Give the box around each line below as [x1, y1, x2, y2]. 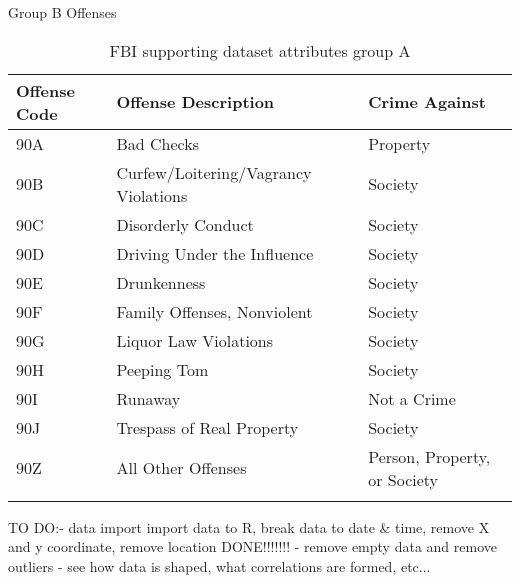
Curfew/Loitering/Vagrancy [116, 160, 312, 184]
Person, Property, [368, 444, 491, 468]
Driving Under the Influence [116, 241, 314, 265]
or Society [368, 467, 439, 491]
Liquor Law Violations [116, 328, 274, 352]
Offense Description [116, 90, 275, 114]
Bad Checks [116, 131, 199, 155]
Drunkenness [116, 270, 206, 294]
